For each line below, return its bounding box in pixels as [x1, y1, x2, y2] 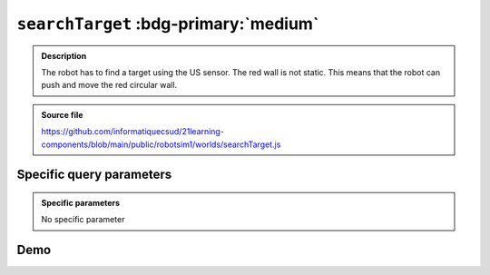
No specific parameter [41, 214, 125, 225]
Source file [41, 109, 83, 120]
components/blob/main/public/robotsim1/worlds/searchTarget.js [41, 139, 281, 150]
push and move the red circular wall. [41, 80, 178, 91]
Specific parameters [41, 197, 121, 208]
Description [41, 50, 87, 61]
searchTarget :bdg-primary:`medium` [16, 14, 319, 34]
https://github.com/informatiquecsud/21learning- [41, 126, 224, 137]
